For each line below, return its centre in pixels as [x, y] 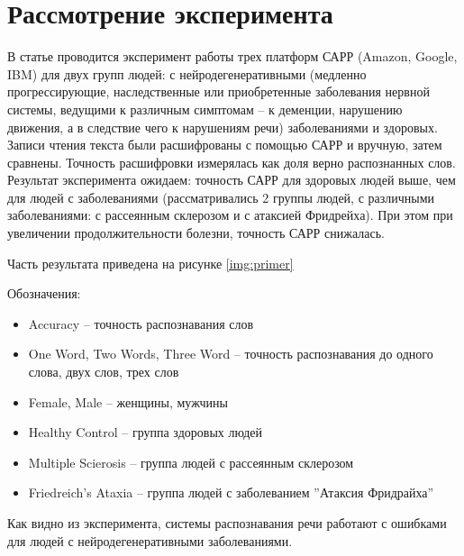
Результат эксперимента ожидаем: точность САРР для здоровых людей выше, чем [232, 180]
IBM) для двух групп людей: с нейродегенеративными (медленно [187, 73]
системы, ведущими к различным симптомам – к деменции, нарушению [205, 109]
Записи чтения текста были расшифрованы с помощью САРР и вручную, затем [225, 145]
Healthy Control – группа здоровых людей [146, 432]
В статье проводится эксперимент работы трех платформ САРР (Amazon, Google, [232, 56]
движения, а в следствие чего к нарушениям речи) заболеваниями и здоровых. [223, 127]
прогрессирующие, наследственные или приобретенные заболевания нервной [218, 91]
